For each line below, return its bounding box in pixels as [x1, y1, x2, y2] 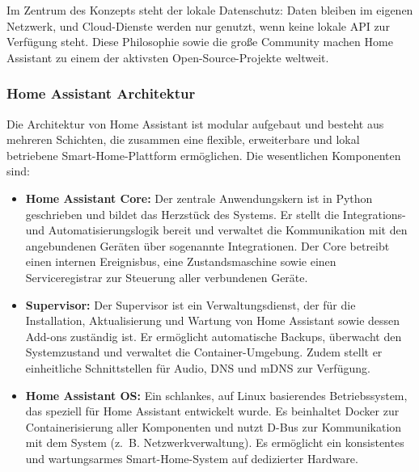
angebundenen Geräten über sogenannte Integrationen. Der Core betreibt [25, 237, 390, 254]
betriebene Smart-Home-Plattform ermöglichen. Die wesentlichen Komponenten [6, 146, 401, 163]
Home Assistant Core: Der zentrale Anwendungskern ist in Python [25, 189, 373, 206]
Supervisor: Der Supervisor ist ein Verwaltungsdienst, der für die [25, 296, 356, 313]
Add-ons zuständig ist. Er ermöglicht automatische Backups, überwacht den [25, 327, 402, 344]
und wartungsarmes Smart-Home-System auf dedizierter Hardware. [25, 449, 358, 466]
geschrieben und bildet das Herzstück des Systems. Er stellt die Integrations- [25, 205, 406, 222]
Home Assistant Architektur [6, 83, 196, 103]
